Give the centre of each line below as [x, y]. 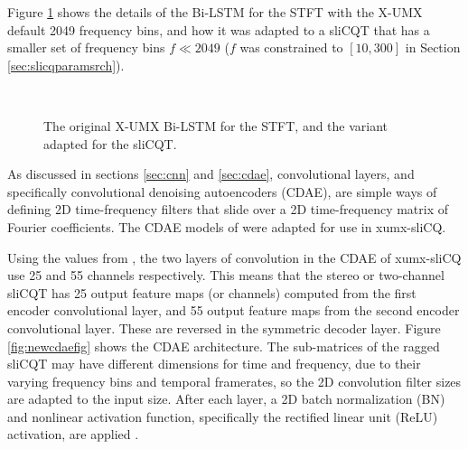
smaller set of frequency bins [86, 47]
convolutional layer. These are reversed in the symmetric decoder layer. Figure [224, 327]
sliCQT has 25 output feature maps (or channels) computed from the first [212, 292]
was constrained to [291, 47]
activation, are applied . [73, 434]
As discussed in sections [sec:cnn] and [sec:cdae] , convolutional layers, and [211, 174]
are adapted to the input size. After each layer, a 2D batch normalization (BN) [226, 399]
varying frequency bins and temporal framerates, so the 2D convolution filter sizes [234, 381]
